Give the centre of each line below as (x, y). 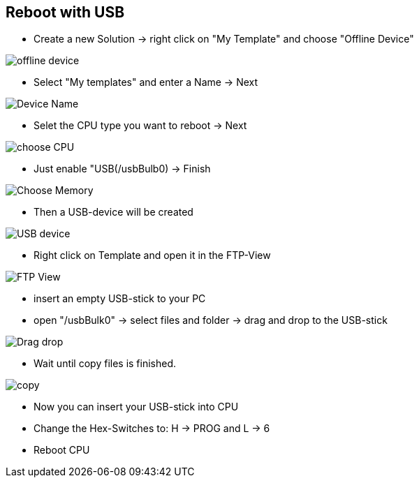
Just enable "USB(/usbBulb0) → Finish (122, 169)
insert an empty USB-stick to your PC (120, 299)
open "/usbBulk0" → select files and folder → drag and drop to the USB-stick (211, 320)
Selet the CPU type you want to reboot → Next (140, 126)
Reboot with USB (65, 12)
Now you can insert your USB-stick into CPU (136, 407)
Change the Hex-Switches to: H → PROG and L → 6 (152, 429)
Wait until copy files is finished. (105, 364)
